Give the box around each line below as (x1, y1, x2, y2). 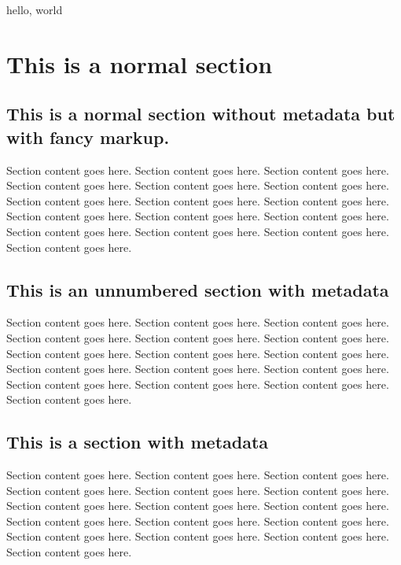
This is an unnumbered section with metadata (6, 277, 389, 301)
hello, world (6, 2, 63, 17)
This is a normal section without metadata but (6, 102, 395, 126)
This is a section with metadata (6, 430, 269, 454)
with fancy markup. (6, 124, 170, 149)
